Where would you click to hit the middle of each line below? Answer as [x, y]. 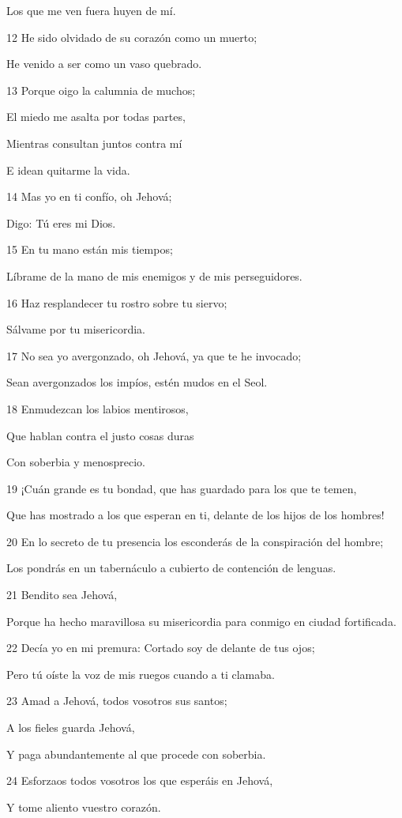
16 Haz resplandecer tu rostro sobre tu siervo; [117, 302]
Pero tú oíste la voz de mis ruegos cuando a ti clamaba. [141, 674]
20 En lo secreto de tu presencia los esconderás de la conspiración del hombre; [195, 541]
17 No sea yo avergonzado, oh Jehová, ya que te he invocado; [154, 355]
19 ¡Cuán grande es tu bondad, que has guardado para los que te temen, [182, 488]
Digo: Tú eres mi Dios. [61, 222]
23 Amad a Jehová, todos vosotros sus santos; [117, 701]
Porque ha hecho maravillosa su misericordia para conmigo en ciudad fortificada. [201, 621]
